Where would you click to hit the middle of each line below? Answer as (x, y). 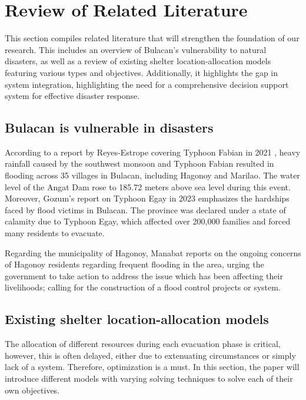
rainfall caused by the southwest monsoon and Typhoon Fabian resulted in (139, 163)
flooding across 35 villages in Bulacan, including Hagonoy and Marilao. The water (152, 175)
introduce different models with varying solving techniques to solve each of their (149, 378)
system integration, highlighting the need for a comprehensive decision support (147, 84)
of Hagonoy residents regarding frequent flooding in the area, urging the (134, 264)
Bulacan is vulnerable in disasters (109, 128)
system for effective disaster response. (72, 96)
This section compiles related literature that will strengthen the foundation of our (152, 38)
